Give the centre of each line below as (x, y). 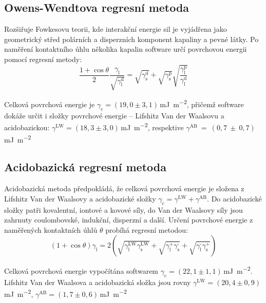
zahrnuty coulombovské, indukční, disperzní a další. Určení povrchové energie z (129, 220)
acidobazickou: (27, 127)
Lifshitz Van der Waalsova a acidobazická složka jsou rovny (98, 282)
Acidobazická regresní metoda (85, 167)
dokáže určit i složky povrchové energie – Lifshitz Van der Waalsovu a (114, 115)
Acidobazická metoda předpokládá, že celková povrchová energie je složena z (124, 188)
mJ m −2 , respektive (152, 127)
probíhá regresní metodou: (147, 229)
